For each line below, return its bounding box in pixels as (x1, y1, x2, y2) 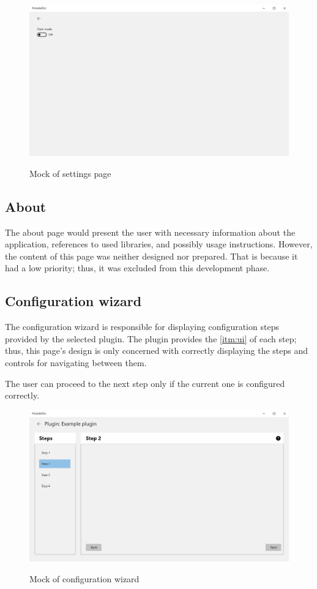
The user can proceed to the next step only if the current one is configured (5, 377, 285, 389)
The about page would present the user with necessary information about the (5, 225, 296, 238)
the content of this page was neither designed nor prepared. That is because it (5, 249, 298, 262)
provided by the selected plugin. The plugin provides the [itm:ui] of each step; (5, 332, 297, 345)
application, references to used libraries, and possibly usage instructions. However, (5, 238, 313, 250)
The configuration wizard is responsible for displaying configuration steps (5, 320, 279, 333)
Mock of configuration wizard (29, 572, 140, 585)
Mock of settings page (29, 167, 111, 179)
